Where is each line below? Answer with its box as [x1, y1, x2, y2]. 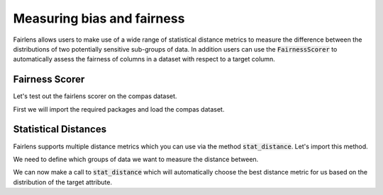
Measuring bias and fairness [13, 11, 185, 26]
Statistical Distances [13, 124, 106, 136]
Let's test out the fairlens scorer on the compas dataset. [13, 92, 177, 100]
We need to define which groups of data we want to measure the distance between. [13, 155, 259, 163]
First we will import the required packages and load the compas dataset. [13, 105, 225, 113]
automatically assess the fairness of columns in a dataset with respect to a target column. [13, 55, 276, 64]
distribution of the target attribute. [13, 177, 113, 187]
